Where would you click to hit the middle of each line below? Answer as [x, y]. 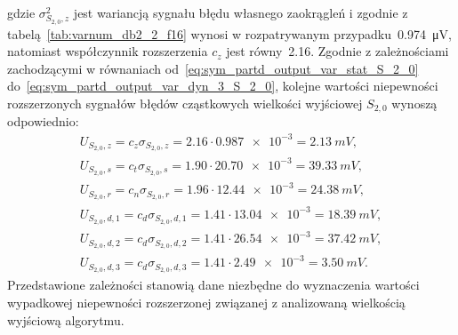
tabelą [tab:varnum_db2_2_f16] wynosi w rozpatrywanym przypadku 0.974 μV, [229, 33]
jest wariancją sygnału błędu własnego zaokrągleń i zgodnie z [241, 12]
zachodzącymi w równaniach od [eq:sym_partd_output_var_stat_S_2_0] [213, 68]
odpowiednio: [43, 121]
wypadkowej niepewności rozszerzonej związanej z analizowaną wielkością [206, 302]
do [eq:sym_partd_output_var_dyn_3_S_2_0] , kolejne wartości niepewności [223, 86]
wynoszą [414, 103]
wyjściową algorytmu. [66, 319]
